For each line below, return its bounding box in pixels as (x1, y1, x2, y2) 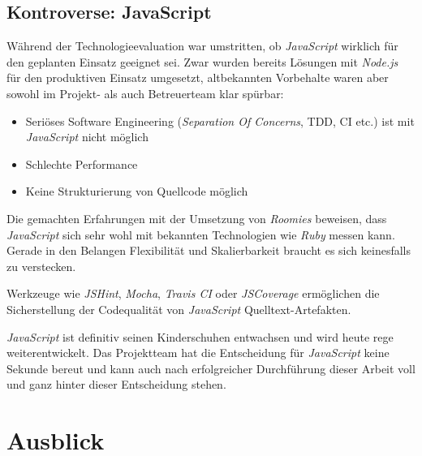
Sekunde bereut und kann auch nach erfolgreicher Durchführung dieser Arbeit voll (6, 359, 416, 376)
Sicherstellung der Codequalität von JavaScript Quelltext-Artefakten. (6, 300, 351, 317)
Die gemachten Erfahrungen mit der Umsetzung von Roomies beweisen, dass (6, 209, 387, 226)
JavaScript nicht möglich (25, 128, 149, 145)
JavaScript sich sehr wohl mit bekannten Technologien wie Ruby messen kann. (6, 226, 395, 243)
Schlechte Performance (25, 155, 138, 172)
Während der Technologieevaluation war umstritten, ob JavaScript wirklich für (6, 37, 398, 54)
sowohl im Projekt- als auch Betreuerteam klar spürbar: (6, 84, 284, 101)
